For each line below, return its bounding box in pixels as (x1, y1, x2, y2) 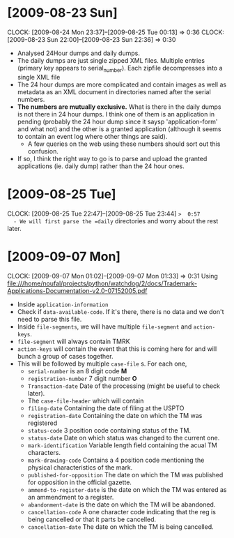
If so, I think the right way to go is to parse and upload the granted (17, 154, 208, 163)
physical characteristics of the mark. (27, 463, 133, 472)
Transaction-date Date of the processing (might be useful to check (27, 382, 221, 390)
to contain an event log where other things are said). (17, 132, 168, 140)
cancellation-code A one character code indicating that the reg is (27, 507, 216, 516)
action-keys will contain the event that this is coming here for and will (17, 344, 217, 353)
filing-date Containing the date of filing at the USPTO (27, 403, 185, 412)
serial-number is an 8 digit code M (27, 366, 127, 375)
